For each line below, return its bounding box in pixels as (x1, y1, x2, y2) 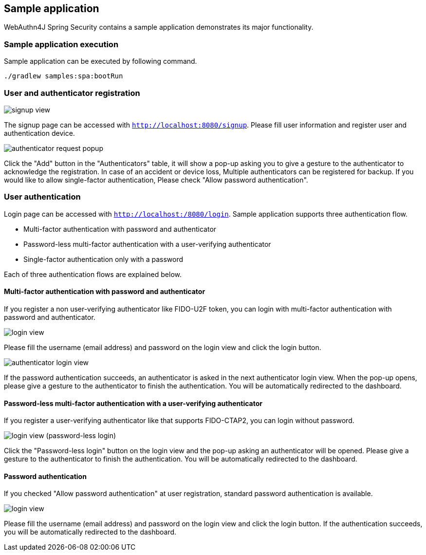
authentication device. (4, 129, 75, 137)
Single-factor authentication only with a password (23, 255, 183, 263)
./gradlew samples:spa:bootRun (4, 72, 123, 80)
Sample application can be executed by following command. (4, 57, 197, 66)
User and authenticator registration (4, 88, 140, 98)
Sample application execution (4, 39, 119, 49)
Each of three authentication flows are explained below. (4, 270, 182, 278)
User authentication (4, 192, 81, 202)
